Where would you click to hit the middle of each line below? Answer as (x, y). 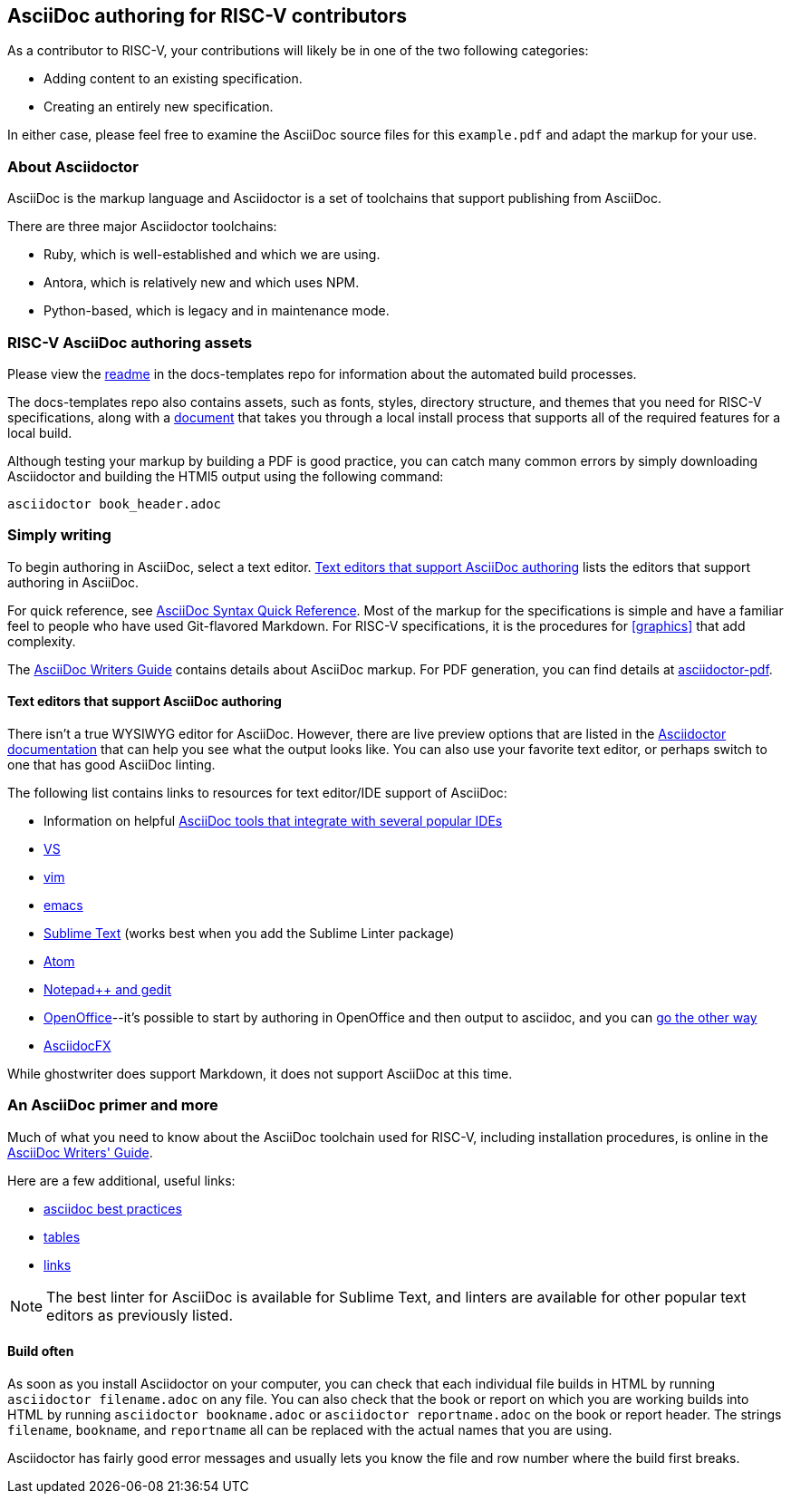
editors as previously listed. (140, 1315)
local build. (40, 432)
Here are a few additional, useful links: (121, 1180)
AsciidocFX (77, 1045)
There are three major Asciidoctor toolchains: (142, 227)
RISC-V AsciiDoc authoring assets (130, 342)
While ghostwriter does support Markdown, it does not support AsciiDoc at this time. (260, 1073)
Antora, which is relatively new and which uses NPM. (202, 283)
